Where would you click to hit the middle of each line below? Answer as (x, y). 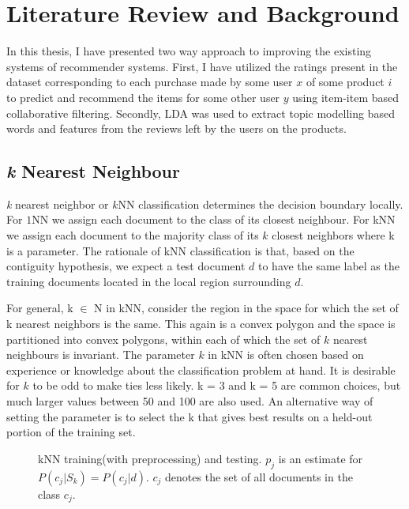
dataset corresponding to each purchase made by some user (150, 82)
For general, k (40, 308)
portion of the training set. (71, 432)
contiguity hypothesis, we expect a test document (126, 266)
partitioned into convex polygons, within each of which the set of (163, 339)
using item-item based (346, 97)
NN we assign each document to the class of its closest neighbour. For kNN (214, 219)
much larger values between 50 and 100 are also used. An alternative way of (190, 401)
